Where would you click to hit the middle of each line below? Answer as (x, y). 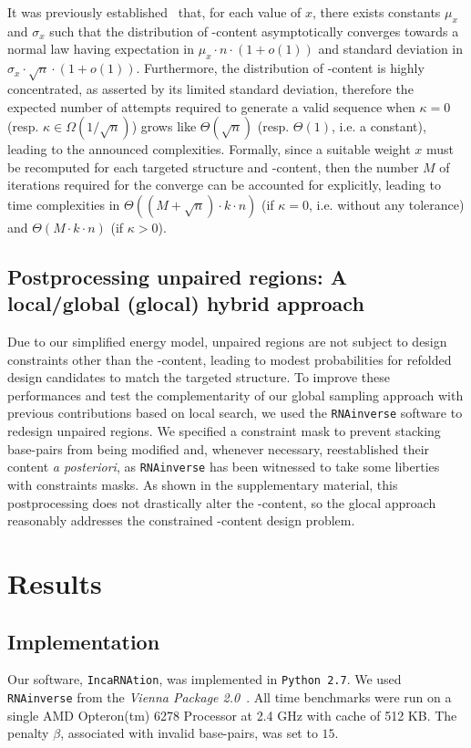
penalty (28, 733)
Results (55, 582)
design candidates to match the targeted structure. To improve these (199, 377)
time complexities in (64, 204)
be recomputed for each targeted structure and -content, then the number (213, 166)
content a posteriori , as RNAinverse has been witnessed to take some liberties (224, 467)
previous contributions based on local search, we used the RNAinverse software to (235, 413)
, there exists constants (377, 12)
